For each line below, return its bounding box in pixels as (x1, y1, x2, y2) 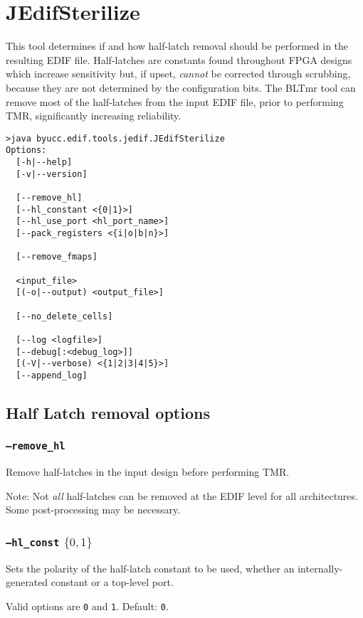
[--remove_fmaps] (16, 252, 98, 262)
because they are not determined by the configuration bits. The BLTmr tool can (6, 80, 356, 95)
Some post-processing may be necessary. (6, 502, 181, 517)
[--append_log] (16, 370, 88, 380)
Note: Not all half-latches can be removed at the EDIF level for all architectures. (6, 488, 358, 503)
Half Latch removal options (6, 401, 210, 423)
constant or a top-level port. (51, 575, 174, 590)
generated (6, 575, 48, 590)
